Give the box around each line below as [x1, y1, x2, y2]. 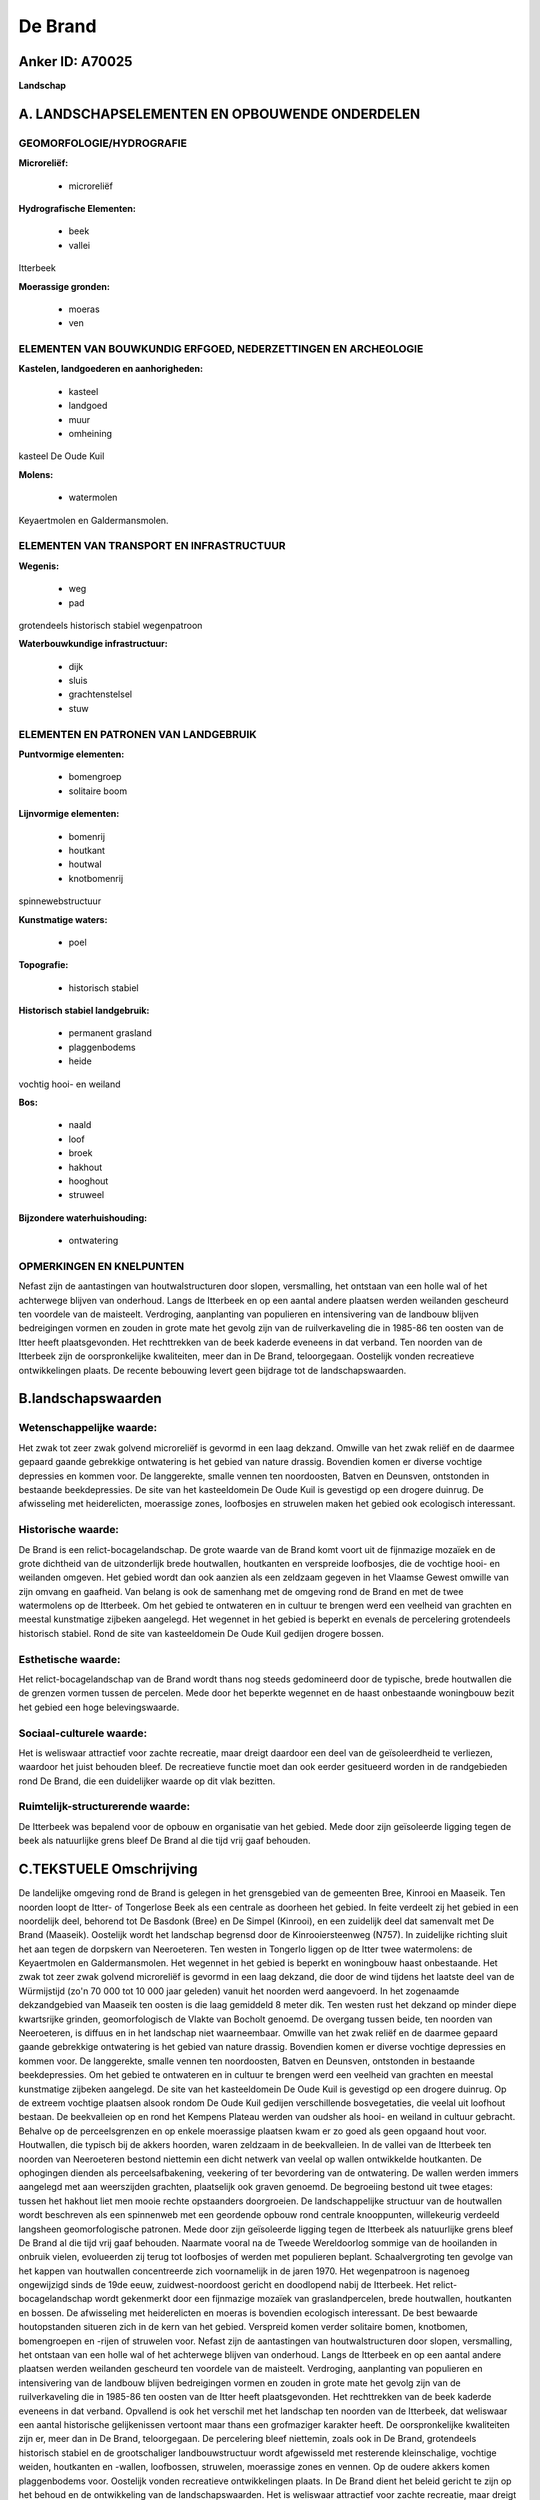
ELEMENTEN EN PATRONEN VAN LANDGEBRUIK [18, 727, 257, 741]
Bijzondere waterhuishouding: [18, 1211, 148, 1224]
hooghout [68, 1175, 109, 1187]
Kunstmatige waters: [18, 913, 108, 925]
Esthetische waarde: [18, 1652, 121, 1666]
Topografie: [18, 959, 69, 971]
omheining [68, 428, 113, 440]
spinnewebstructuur [18, 895, 102, 907]
